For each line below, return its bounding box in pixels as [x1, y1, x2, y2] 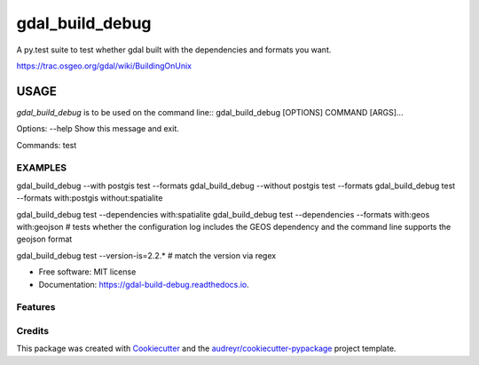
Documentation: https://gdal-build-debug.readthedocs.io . [38, 279, 250, 290]
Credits [16, 324, 49, 337]
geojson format [16, 234, 73, 244]
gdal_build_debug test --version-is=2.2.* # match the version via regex [16, 250, 277, 261]
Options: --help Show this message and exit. [16, 123, 179, 134]
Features [16, 301, 56, 313]
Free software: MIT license [38, 266, 137, 277]
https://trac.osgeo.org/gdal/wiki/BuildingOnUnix [16, 60, 192, 71]
